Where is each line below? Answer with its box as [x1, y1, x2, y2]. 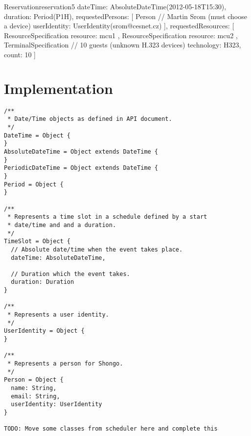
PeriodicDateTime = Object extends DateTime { [4, 164, 158, 172]
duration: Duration [11, 278, 74, 286]
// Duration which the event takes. [11, 270, 130, 277]
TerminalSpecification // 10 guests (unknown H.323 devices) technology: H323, [4, 40, 241, 50]
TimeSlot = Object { [4, 238, 71, 245]
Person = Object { [4, 376, 64, 384]
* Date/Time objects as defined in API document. [7, 115, 172, 123]
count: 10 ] [4, 49, 36, 59]
